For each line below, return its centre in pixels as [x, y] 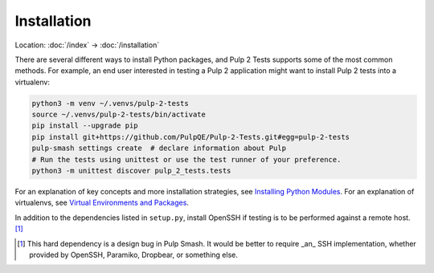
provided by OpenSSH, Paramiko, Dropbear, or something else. [134, 255]
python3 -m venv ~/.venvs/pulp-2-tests [110, 103]
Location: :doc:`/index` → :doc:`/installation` [87, 45]
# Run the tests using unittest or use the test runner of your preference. [186, 159]
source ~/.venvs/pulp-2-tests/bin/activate [119, 115]
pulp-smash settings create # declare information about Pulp [159, 148]
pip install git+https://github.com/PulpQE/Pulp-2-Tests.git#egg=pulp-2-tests [190, 137]
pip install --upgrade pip [85, 126]
